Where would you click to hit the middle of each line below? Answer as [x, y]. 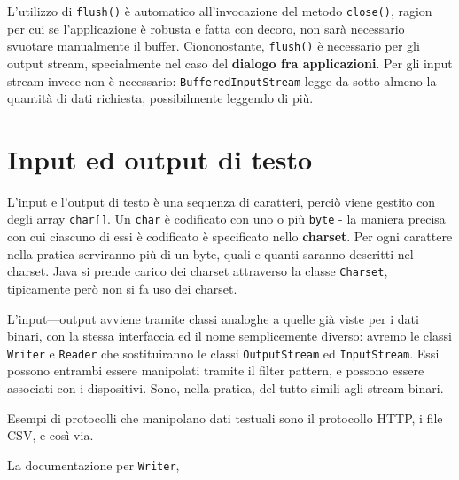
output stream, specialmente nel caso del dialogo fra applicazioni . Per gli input [230, 63]
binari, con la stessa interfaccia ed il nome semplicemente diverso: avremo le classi [229, 336]
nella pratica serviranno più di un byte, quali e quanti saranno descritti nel [210, 253]
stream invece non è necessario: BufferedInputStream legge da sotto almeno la [222, 80]
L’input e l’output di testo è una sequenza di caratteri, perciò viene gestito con [222, 201]
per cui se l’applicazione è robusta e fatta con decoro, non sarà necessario [206, 28]
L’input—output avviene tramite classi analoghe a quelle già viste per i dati [213, 318]
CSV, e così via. [51, 435]
